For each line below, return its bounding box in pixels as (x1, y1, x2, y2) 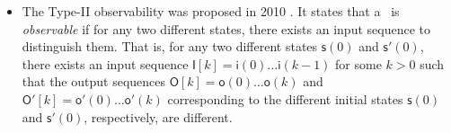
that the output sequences (22, 72, 166, 91)
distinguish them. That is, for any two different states (22, 37, 318, 56)
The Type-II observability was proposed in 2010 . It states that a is (22, 2, 400, 20)
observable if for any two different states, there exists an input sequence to (22, 19, 430, 38)
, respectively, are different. (84, 107, 233, 126)
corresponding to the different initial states (167, 89, 403, 108)
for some (335, 54, 382, 73)
